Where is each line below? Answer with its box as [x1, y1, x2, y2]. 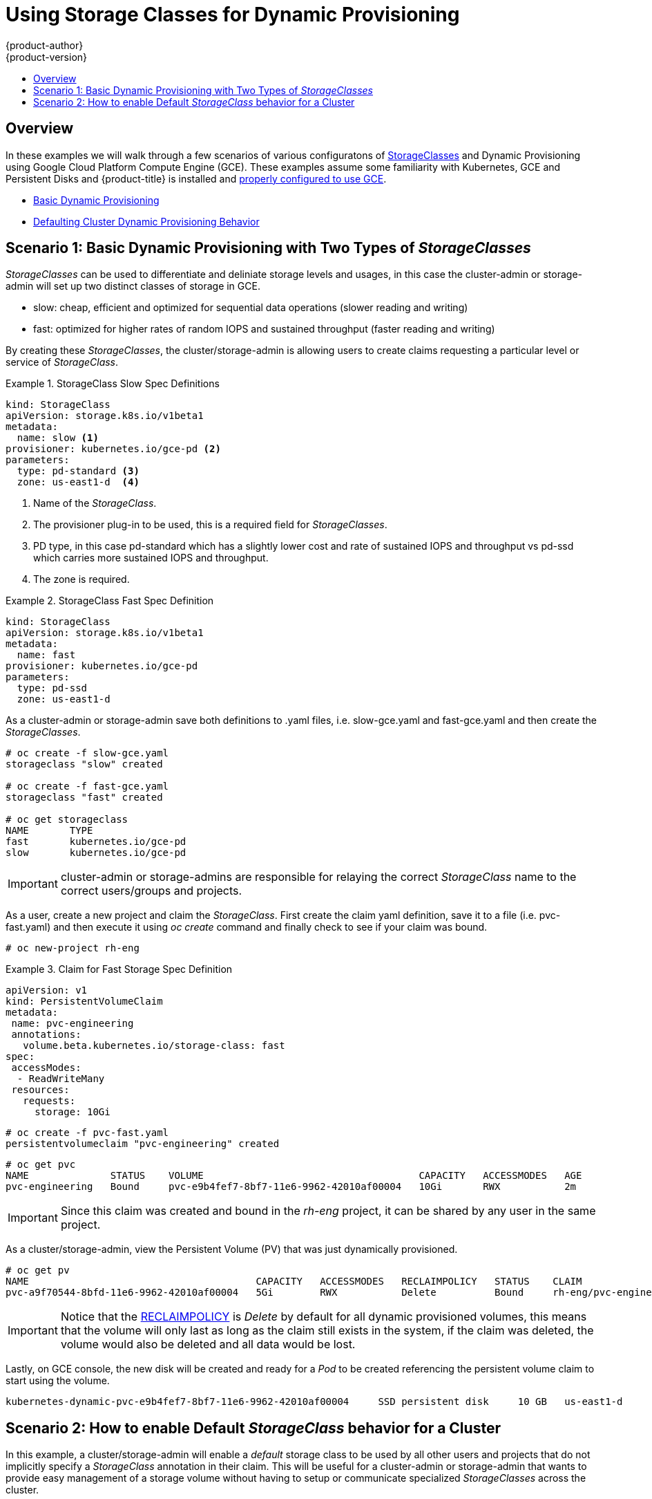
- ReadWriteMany [17, 1073, 105, 1085]
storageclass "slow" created [6, 758, 163, 770]
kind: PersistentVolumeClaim [6, 996, 163, 1007]
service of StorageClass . [6, 356, 119, 369]
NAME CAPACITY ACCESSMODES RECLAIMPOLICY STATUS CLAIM [6, 1276, 582, 1287]
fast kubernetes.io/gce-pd [6, 836, 186, 848]
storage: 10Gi [35, 1106, 111, 1118]
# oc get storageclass [6, 814, 128, 826]
